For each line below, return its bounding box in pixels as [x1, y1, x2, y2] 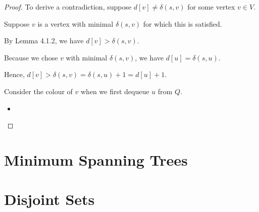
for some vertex [187, 2, 235, 12]
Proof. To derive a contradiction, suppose [4, 2, 132, 12]
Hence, [4, 69, 25, 80]
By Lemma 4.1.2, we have [4, 35, 84, 46]
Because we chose [4, 52, 58, 62]
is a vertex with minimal [37, 18, 114, 29]
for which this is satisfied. [143, 18, 222, 29]
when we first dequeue [81, 86, 149, 96]
